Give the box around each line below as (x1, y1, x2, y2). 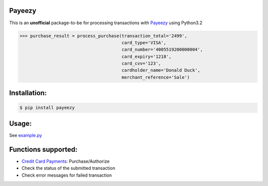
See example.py (9, 132, 42, 138)
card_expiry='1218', (122, 53, 172, 59)
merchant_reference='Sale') (122, 74, 190, 80)
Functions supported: (9, 145, 78, 153)
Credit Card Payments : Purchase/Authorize (21, 158, 110, 164)
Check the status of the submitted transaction (21, 165, 116, 171)
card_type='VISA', (122, 40, 166, 46)
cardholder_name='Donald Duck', (122, 67, 201, 73)
